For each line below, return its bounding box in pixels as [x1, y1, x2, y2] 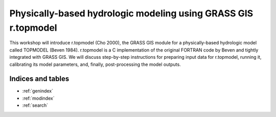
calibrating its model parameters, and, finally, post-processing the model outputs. [9, 61, 181, 67]
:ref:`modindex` [22, 95, 55, 101]
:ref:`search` [22, 102, 49, 108]
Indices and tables [9, 75, 70, 83]
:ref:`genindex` [22, 88, 54, 94]
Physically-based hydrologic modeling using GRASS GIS [9, 8, 254, 19]
